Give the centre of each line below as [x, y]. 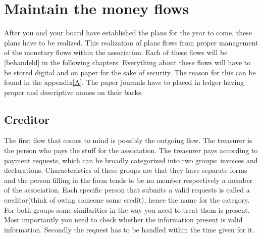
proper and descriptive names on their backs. [74, 92]
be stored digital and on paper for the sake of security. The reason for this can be [130, 72]
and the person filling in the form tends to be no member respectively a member [128, 180]
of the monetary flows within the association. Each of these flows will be [116, 52]
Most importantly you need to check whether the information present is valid [123, 220]
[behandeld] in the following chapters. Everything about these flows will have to [127, 62]
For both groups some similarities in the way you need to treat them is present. [127, 209]
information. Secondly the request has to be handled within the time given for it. [129, 229]
